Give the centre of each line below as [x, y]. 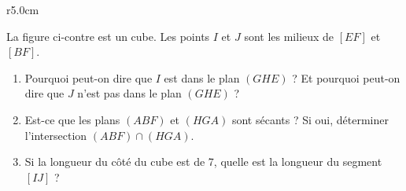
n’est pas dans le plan [129, 93]
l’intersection [56, 135]
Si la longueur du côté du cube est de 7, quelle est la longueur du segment [203, 162]
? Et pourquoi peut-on [346, 77]
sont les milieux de [289, 36]
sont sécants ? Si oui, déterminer [310, 119]
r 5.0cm [23, 9]
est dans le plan [202, 77]
